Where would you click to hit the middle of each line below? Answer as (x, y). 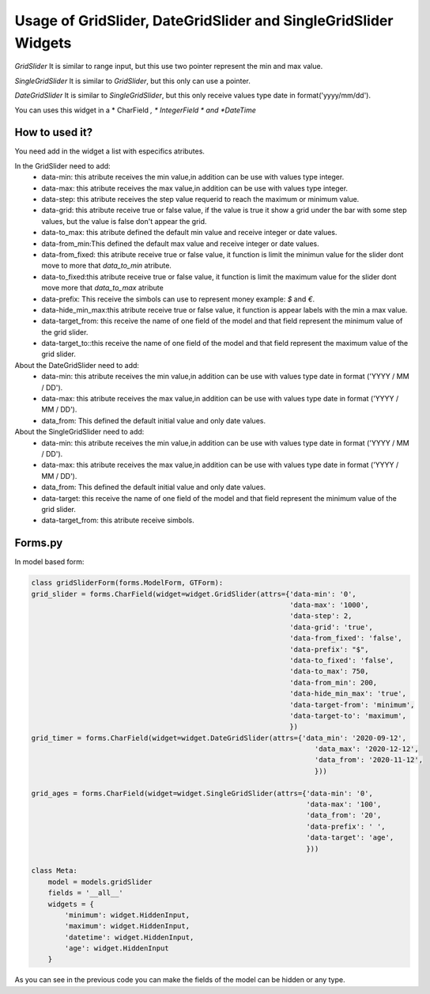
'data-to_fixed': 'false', (342, 660)
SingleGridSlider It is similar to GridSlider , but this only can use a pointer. (132, 81)
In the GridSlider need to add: (62, 165)
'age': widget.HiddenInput (117, 948)
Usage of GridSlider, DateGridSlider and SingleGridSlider (204, 21)
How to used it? (54, 133)
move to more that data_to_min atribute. (106, 266)
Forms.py (39, 543)
